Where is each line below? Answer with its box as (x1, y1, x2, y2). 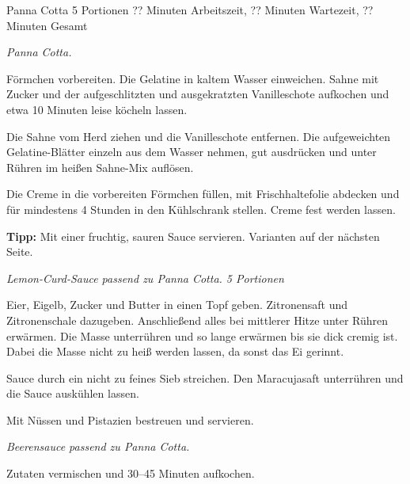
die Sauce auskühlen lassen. (6, 385, 139, 402)
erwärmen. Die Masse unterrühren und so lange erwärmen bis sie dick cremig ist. (6, 327, 398, 344)
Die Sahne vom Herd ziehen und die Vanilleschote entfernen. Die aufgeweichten (6, 128, 391, 144)
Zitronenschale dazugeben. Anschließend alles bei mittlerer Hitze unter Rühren (6, 311, 389, 328)
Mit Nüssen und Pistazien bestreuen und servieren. (6, 411, 254, 428)
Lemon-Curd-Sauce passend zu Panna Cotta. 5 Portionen (6, 269, 284, 286)
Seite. (6, 243, 33, 260)
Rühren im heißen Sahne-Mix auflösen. (6, 158, 194, 175)
